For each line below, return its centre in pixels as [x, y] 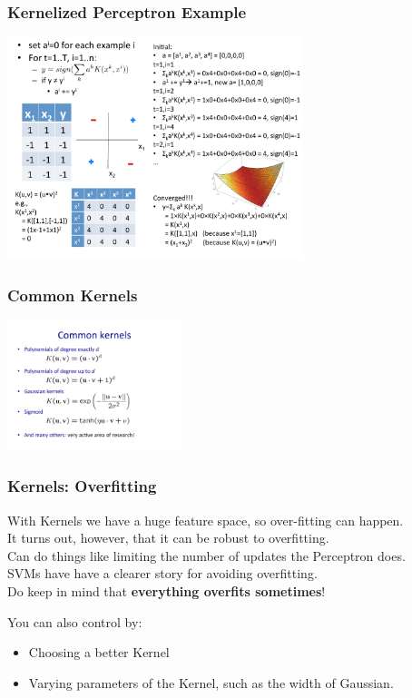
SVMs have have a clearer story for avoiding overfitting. [162, 573]
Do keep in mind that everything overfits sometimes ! [167, 591]
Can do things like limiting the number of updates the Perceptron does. [206, 555]
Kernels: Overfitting [82, 486]
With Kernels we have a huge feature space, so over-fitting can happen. [206, 520]
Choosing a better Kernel [99, 652]
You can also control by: [75, 621]
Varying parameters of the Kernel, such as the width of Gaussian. [211, 682]
